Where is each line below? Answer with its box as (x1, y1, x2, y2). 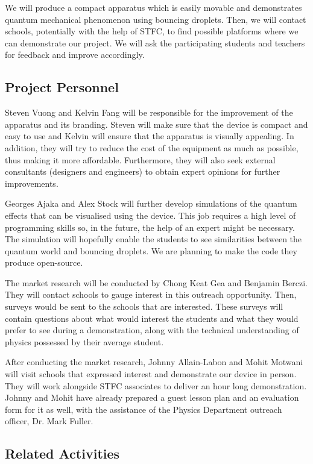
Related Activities (5, 444, 120, 463)
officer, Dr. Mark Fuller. (5, 415, 93, 427)
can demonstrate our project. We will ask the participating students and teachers (5, 36, 305, 49)
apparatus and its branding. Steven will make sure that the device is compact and (5, 118, 308, 130)
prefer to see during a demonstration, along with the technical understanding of (5, 324, 299, 336)
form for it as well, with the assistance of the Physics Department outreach (5, 403, 282, 415)
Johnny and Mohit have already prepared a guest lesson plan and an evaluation (5, 391, 299, 404)
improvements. (5, 177, 58, 189)
